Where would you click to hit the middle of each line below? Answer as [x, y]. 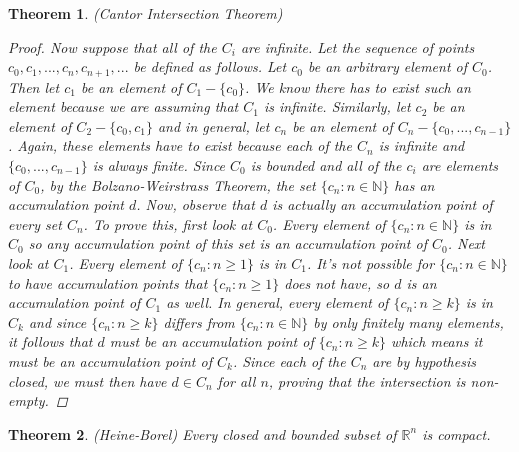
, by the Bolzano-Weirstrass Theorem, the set [178, 184]
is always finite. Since [159, 165]
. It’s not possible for [370, 262]
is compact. [456, 433]
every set [35, 223]
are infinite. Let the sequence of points [357, 46]
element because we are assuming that [123, 106]
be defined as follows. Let [210, 66]
